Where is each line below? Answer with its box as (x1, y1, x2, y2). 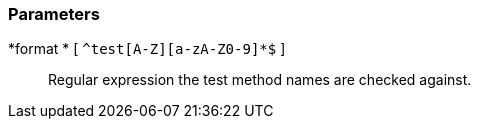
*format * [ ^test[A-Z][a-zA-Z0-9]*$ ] (8, 40, 286, 58)
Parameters (8, 4, 100, 24)
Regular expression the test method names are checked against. (48, 71, 472, 89)
